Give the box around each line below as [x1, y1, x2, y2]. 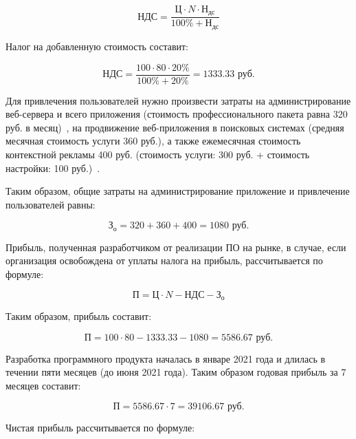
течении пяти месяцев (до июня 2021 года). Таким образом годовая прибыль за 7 [5, 365, 346, 379]
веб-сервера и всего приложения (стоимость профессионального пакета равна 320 [5, 107, 348, 121]
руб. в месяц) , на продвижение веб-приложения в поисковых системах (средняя [5, 120, 344, 134]
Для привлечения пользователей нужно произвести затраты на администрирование [5, 93, 351, 107]
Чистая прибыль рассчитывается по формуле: [5, 420, 195, 435]
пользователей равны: [5, 197, 96, 211]
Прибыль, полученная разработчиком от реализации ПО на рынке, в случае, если [5, 239, 346, 254]
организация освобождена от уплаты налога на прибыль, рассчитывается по [5, 253, 323, 268]
